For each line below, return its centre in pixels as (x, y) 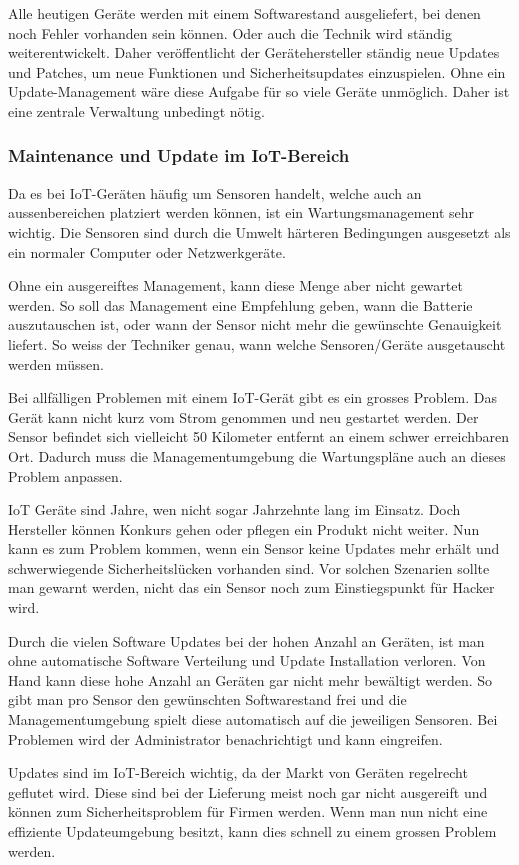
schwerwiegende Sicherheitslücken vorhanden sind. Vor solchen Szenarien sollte (249, 567)
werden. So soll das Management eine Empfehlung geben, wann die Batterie (240, 304)
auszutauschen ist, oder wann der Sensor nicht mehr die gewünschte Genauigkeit (255, 324)
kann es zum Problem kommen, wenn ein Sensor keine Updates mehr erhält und (254, 548)
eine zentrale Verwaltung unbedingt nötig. (136, 110)
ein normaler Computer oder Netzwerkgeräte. (147, 251)
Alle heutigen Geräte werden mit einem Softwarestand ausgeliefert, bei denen (244, 13)
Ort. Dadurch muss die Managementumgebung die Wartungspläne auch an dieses (257, 455)
